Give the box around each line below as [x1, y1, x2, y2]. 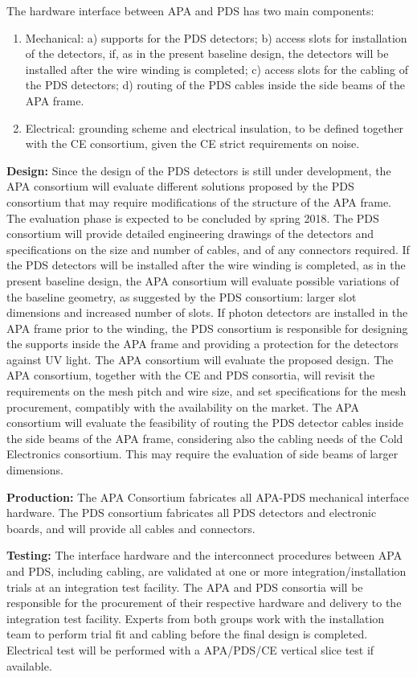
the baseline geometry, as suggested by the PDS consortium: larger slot [6, 288, 357, 305]
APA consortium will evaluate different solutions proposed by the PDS [6, 178, 354, 195]
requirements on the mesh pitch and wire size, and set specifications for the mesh [6, 383, 407, 400]
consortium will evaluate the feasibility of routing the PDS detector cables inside [6, 414, 403, 431]
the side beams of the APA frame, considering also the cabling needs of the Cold [6, 429, 403, 446]
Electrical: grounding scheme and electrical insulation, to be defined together [25, 119, 404, 136]
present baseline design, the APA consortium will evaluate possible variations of [6, 272, 399, 289]
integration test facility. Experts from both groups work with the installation [6, 609, 385, 626]
